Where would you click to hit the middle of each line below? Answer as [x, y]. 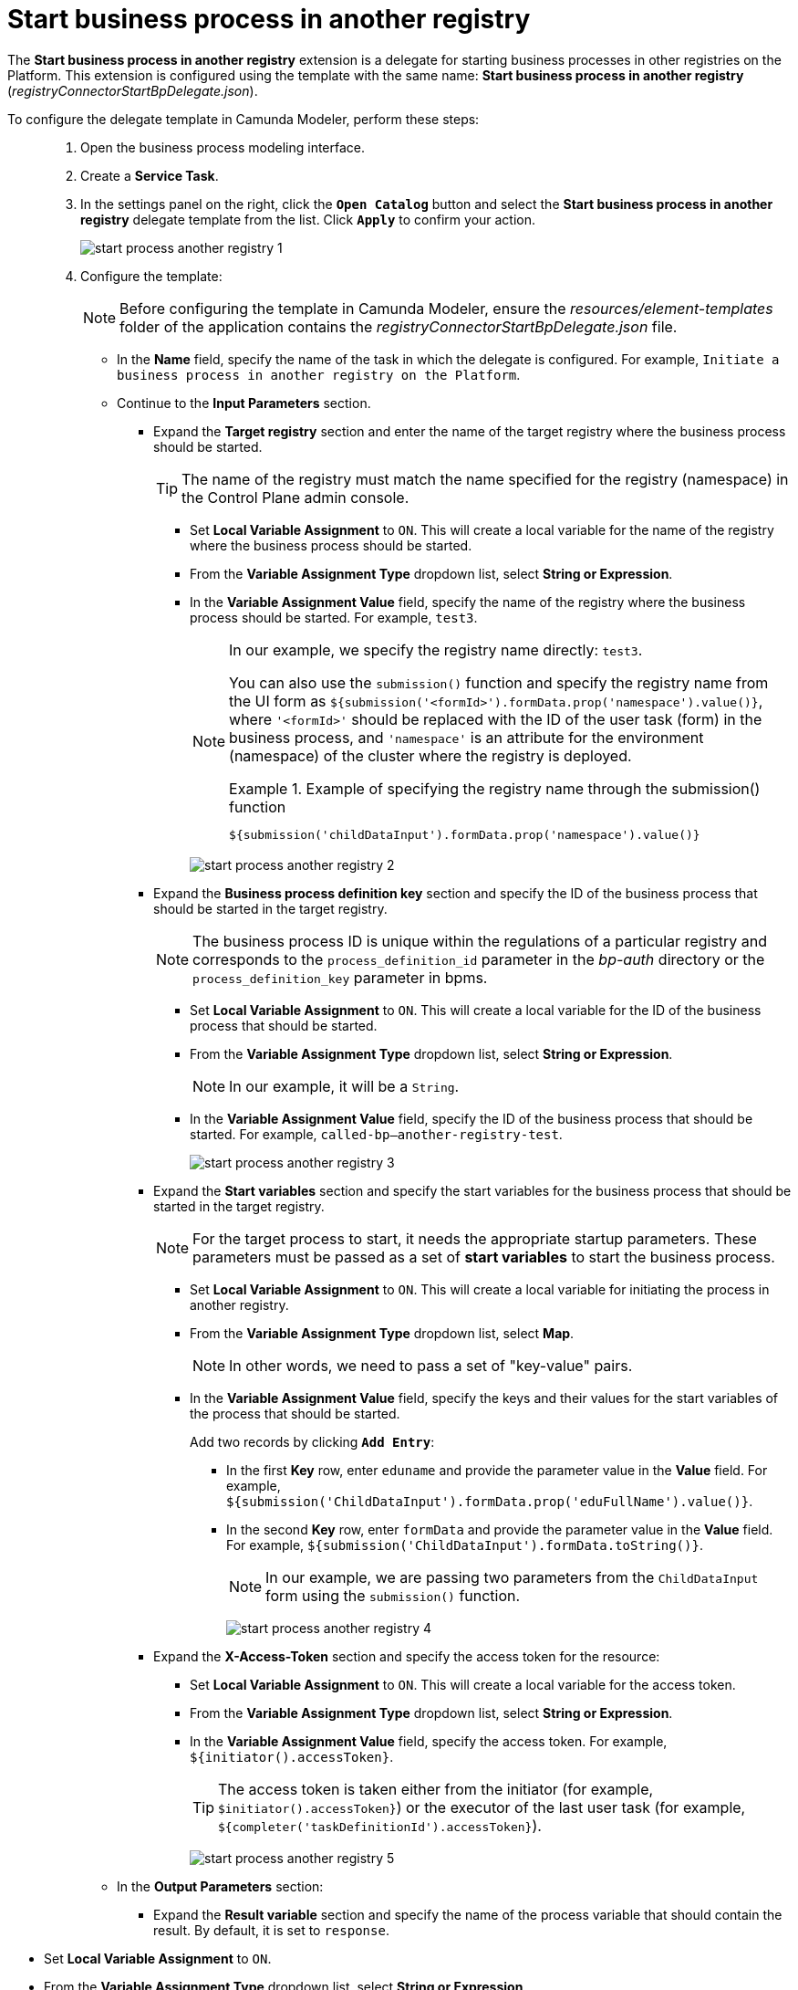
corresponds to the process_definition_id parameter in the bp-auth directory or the [479, 959]
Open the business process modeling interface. [223, 147]
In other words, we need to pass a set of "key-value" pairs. [431, 1365]
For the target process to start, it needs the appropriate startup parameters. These [475, 1238]
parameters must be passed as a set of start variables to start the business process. [484, 1257]
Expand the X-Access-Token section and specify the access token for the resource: [407, 1656]
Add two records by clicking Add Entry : [312, 1441]
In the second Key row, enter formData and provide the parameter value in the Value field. [500, 1529]
